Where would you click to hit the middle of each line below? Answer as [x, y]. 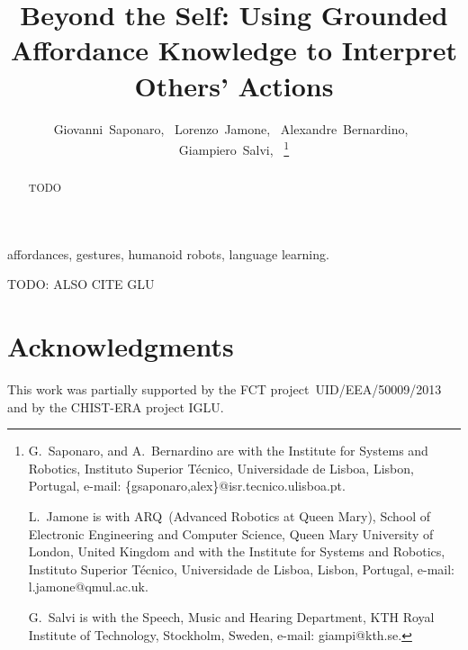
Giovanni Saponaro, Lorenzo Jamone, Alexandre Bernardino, [231, 128]
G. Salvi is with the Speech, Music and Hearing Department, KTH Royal [231, 617]
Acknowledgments [121, 346]
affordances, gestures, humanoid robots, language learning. [168, 253]
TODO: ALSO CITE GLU [81, 284]
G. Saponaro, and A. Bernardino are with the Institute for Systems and [228, 451]
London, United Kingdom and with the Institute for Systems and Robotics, [237, 551]
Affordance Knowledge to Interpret [234, 50]
